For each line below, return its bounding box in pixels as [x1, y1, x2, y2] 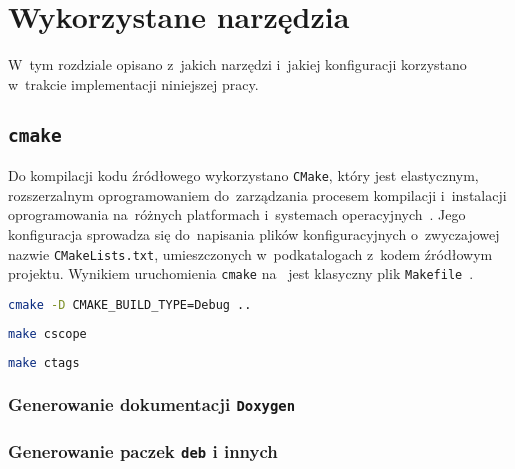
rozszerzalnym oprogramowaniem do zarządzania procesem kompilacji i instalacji [8, 184, 507, 205]
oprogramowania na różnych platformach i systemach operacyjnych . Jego [8, 204, 466, 225]
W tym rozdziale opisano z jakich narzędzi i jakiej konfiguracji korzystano [8, 54, 467, 75]
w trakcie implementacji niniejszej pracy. [8, 73, 259, 94]
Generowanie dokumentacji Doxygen [8, 392, 296, 417]
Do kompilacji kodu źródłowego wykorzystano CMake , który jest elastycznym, [8, 165, 479, 186]
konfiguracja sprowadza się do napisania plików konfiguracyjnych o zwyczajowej [8, 223, 500, 244]
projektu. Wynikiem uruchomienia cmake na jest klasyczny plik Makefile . [8, 263, 474, 284]
